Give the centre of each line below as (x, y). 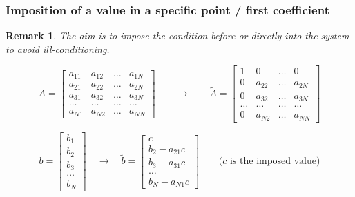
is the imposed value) (275, 162)
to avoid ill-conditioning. (58, 49)
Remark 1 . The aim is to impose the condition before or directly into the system (177, 35)
